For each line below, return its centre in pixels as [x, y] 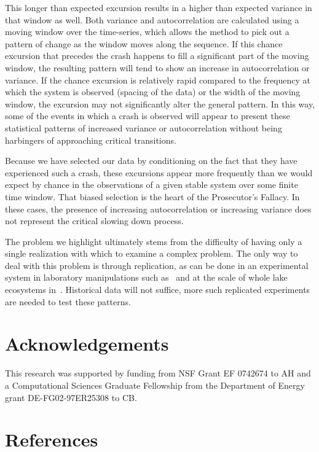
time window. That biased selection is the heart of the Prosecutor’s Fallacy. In [152, 196]
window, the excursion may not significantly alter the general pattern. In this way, [160, 103]
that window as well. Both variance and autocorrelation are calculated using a [152, 19]
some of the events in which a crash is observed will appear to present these [148, 116]
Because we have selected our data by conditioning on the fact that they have [151, 161]
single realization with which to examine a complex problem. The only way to [152, 253]
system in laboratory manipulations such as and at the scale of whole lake [146, 277]
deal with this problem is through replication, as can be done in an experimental [157, 265]
